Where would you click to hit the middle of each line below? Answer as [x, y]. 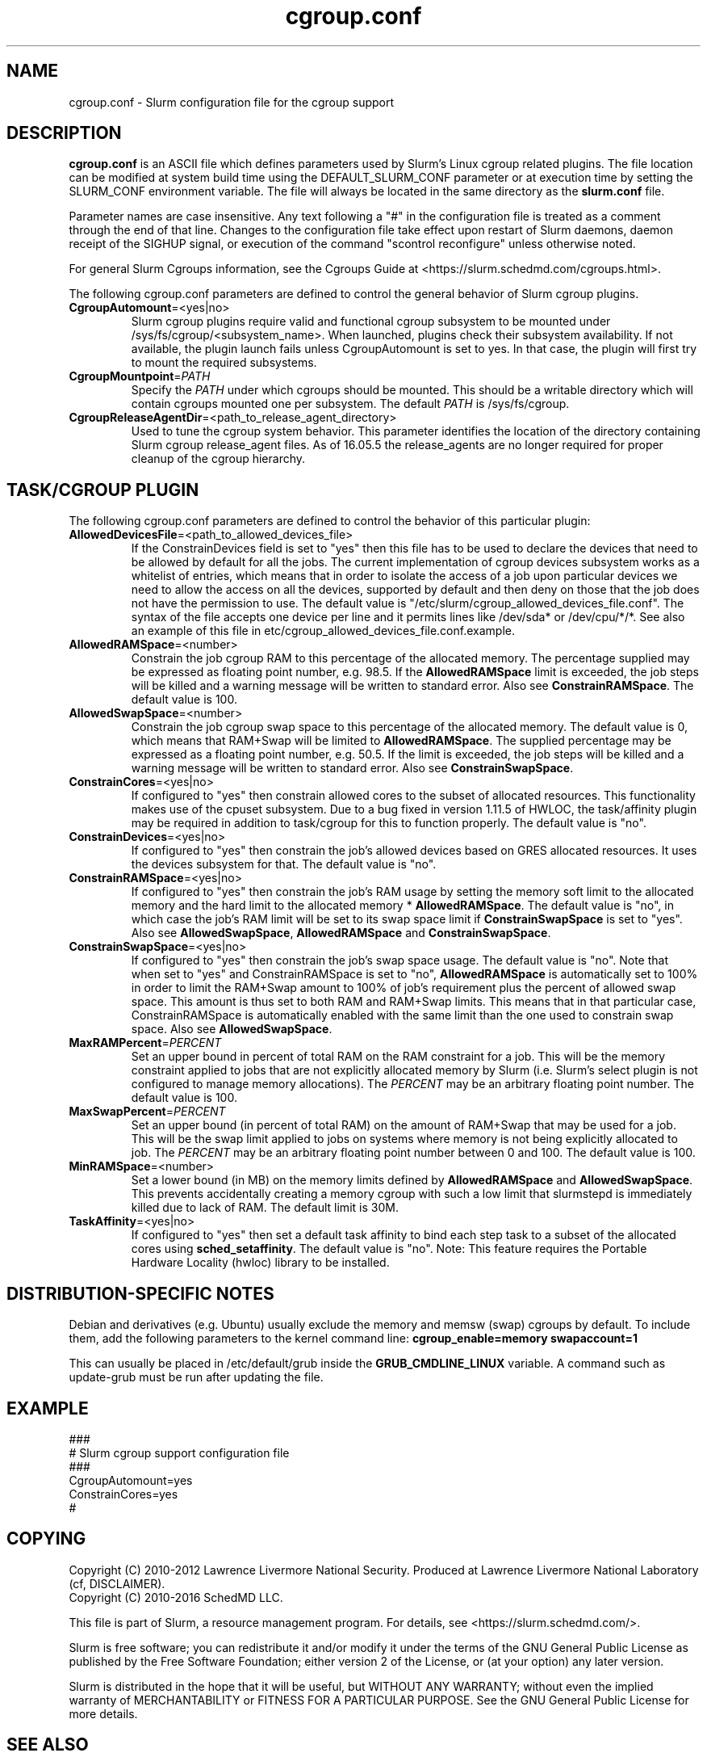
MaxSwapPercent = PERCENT [147, 1112]
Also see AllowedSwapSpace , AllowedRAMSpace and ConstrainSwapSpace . [341, 933]
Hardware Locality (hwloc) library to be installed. [260, 1263]
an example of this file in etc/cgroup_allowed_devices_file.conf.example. [323, 631]
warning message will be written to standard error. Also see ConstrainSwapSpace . [352, 768]
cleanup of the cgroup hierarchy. [218, 459]
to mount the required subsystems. [224, 363]
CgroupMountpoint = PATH [140, 376]
